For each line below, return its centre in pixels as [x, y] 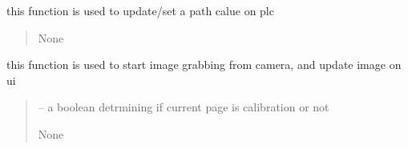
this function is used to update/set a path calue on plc [140, 10]
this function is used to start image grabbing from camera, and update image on [204, 64]
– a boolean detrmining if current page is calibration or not [184, 107]
